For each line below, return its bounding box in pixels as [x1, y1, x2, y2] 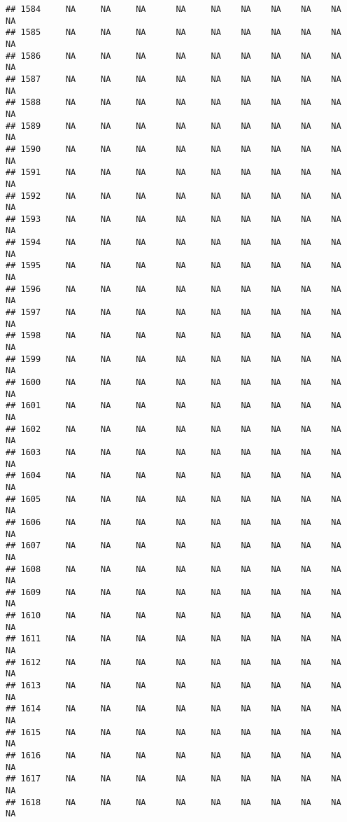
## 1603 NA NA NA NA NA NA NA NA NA [6, 447, 341, 457]
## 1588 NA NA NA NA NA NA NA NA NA [6, 97, 341, 108]
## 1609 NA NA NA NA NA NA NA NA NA [6, 587, 341, 597]
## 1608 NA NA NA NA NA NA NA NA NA [6, 564, 341, 574]
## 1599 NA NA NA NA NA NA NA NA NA [6, 354, 341, 364]
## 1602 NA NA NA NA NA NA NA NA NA [6, 424, 341, 434]
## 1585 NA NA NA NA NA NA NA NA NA [6, 27, 341, 38]
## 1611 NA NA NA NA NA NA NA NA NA [6, 634, 341, 644]
